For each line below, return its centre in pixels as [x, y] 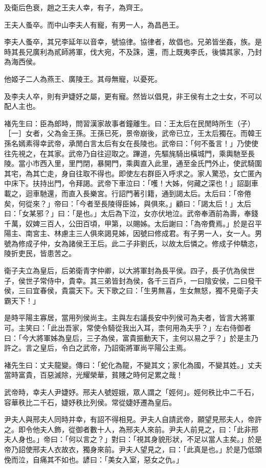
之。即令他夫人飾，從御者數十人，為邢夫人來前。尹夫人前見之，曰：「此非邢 [131, 429]
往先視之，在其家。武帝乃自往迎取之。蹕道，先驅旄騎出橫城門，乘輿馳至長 [129, 153]
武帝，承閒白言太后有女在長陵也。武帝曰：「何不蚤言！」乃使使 [152, 143]
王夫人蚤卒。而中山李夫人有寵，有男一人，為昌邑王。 [94, 24]
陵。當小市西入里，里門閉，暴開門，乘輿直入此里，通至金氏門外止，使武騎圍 [133, 163]
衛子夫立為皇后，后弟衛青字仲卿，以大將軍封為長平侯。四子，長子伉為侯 [126, 271]
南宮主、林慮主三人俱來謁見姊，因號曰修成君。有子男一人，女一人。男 [143, 233]
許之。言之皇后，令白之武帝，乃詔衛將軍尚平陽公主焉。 [97, 348]
